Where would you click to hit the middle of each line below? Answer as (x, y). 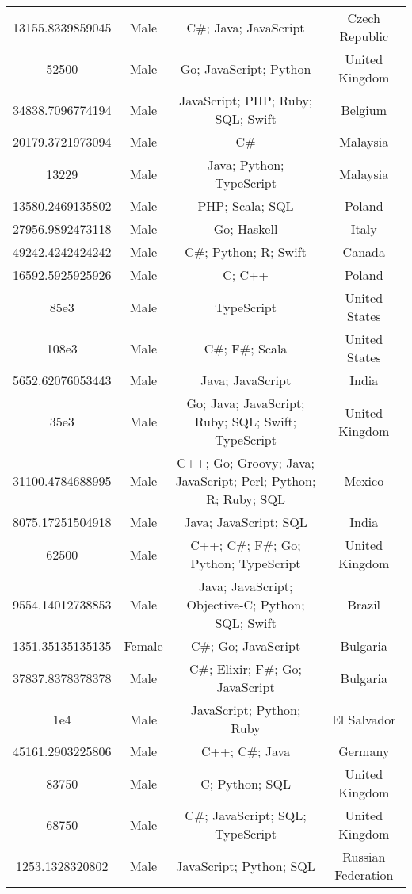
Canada (364, 252)
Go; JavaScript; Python (246, 68)
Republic (364, 36)
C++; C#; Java (246, 751)
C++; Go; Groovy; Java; (246, 462)
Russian (364, 856)
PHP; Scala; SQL (246, 206)
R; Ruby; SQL (246, 499)
